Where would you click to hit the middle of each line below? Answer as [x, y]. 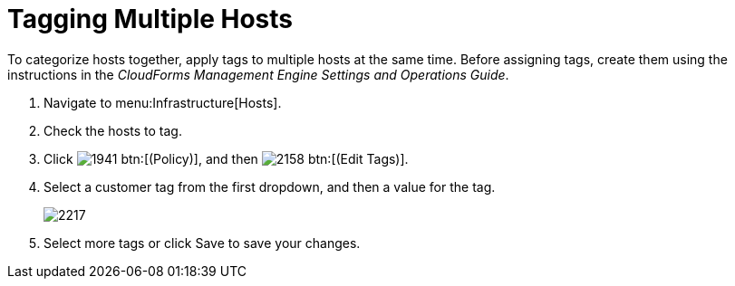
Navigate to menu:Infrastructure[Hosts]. [163, 102]
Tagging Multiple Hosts [150, 19]
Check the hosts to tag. [113, 130]
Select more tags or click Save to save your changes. [202, 243]
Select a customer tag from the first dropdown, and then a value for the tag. [270, 186]
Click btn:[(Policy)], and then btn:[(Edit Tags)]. [226, 158]
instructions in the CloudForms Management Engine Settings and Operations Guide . [258, 74]
